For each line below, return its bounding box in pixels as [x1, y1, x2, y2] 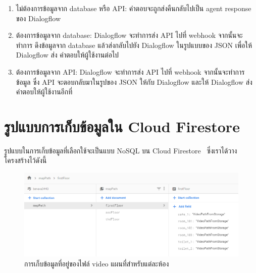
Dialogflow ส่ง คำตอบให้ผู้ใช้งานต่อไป [16, 49, 119, 60]
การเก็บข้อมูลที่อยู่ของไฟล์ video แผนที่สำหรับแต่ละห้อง [24, 258, 169, 268]
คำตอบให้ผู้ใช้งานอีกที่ [16, 86, 73, 97]
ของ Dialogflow [16, 13, 61, 23]
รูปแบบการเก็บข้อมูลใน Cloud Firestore [4, 116, 240, 136]
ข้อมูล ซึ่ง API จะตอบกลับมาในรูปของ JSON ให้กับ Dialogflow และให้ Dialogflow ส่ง [16, 76, 252, 87]
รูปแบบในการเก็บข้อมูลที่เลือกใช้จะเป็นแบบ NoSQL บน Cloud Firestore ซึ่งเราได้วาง [4, 145, 237, 155]
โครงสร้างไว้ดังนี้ [4, 155, 47, 166]
